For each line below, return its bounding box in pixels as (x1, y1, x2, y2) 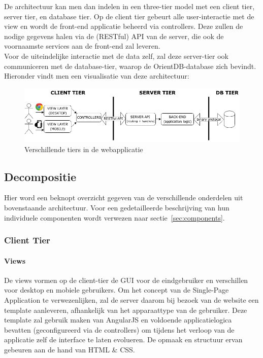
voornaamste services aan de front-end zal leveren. (4, 41, 160, 51)
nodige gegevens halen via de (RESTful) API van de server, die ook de (4, 30, 224, 41)
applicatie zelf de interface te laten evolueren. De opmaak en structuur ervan (4, 334, 243, 345)
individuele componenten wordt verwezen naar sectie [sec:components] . (4, 212, 225, 223)
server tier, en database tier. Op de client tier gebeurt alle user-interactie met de (4, 11, 254, 21)
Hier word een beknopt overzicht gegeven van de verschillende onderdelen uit (4, 192, 243, 203)
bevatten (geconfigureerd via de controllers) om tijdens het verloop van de (4, 324, 235, 335)
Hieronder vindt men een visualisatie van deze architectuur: (4, 70, 189, 81)
